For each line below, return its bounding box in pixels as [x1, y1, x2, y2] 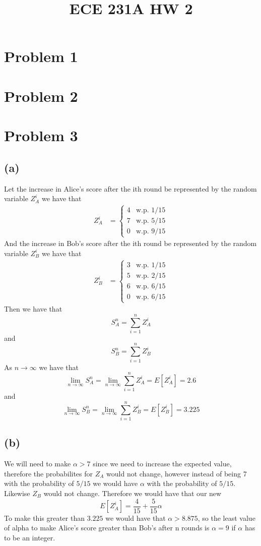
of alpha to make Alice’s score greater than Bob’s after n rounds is [4, 522, 210, 533]
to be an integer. [4, 532, 55, 542]
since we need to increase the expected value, [93, 458, 232, 469]
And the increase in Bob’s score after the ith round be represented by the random [4, 238, 257, 249]
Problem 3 [4, 125, 78, 146]
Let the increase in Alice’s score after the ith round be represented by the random [4, 183, 257, 194]
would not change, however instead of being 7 [106, 468, 247, 478]
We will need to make [4, 458, 71, 469]
